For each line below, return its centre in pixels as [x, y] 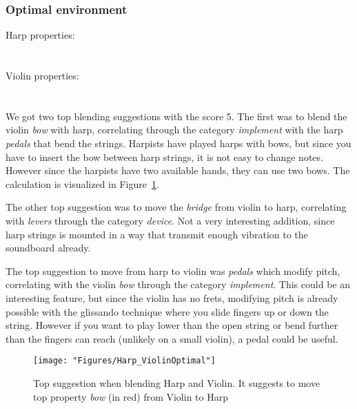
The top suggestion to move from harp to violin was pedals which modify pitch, [173, 270]
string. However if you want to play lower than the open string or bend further [172, 325]
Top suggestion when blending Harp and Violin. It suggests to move [177, 382]
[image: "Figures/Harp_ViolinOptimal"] [124, 361]
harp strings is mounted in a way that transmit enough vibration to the [157, 234]
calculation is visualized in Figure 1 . [82, 183]
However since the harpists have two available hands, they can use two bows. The [178, 170]
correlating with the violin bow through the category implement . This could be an [178, 284]
